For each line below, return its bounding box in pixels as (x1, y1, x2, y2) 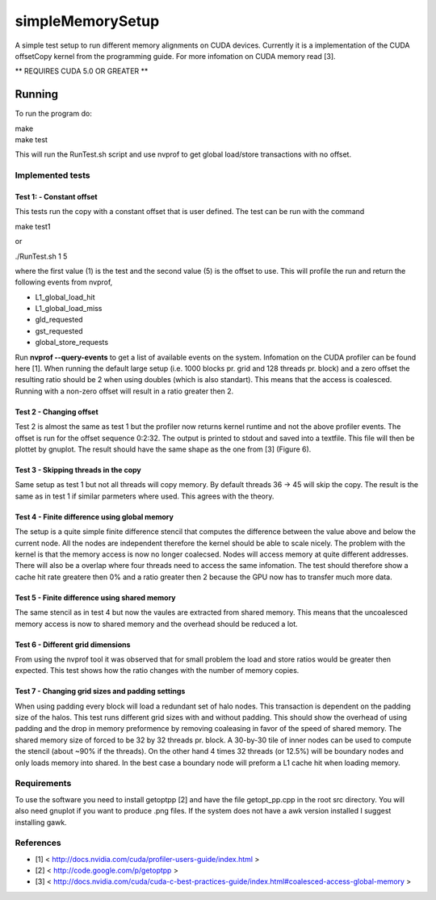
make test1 (15, 221, 51, 231)
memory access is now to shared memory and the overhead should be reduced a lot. (15, 619, 298, 629)
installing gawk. (15, 817, 68, 827)
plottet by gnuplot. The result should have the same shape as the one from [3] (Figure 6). (15, 444, 312, 454)
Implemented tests (15, 170, 90, 181)
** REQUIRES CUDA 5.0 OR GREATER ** (15, 66, 149, 76)
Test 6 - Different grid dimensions (15, 639, 131, 650)
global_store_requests (35, 338, 109, 347)
